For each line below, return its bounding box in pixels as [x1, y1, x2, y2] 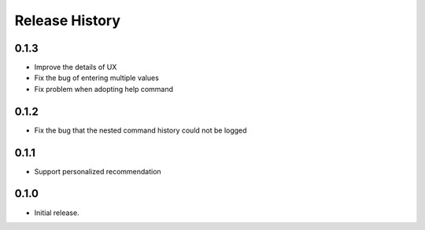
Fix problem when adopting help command [34, 84, 173, 93]
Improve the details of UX [34, 63, 117, 72]
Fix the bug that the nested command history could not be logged [34, 126, 247, 135]
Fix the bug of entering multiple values [34, 73, 159, 82]
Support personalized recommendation [34, 166, 161, 176]
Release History [14, 12, 121, 29]
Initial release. [34, 208, 79, 217]
